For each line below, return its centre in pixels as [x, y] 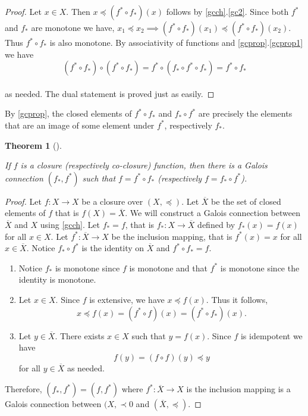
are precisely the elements [245, 113]
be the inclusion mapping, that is [172, 236]
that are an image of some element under [80, 125]
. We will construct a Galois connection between [213, 213]
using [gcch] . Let [70, 224]
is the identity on [113, 248]
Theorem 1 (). [33, 145]
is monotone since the [260, 268]
